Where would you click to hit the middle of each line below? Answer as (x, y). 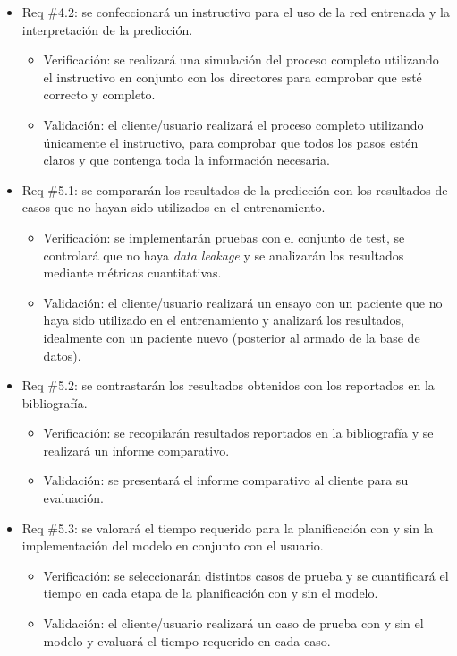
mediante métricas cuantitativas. (132, 273)
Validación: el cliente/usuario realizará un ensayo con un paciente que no (243, 302)
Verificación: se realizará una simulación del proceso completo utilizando (241, 60)
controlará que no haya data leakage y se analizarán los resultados (224, 255)
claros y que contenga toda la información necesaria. (186, 160)
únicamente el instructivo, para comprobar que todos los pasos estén (231, 142)
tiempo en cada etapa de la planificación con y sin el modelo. (211, 593)
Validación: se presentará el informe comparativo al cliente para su (226, 480)
